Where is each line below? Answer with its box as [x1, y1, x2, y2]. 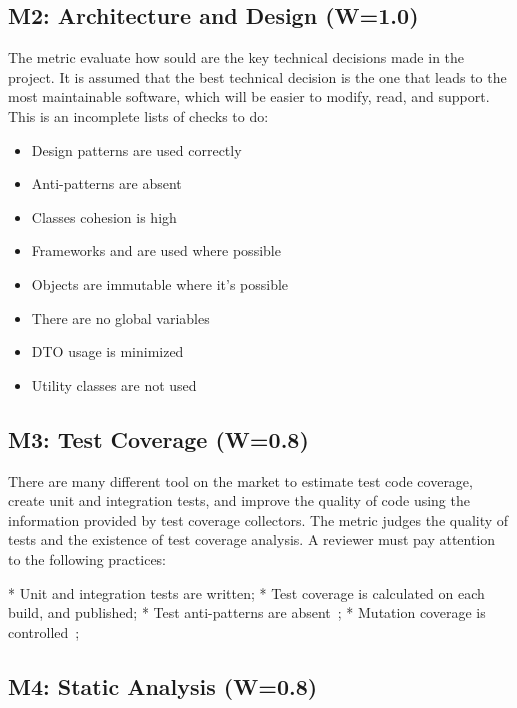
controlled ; [8, 621, 80, 642]
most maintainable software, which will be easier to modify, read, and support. [8, 86, 490, 107]
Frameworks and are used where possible [31, 240, 281, 261]
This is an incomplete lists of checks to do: [8, 105, 269, 126]
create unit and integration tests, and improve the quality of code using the [8, 490, 470, 511]
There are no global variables [31, 307, 210, 328]
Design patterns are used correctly [31, 139, 242, 160]
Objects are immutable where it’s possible [31, 273, 289, 294]
